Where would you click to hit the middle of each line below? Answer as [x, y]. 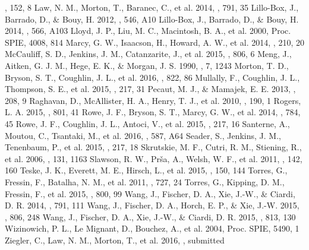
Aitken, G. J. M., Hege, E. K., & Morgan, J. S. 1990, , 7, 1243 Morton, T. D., [147, 65]
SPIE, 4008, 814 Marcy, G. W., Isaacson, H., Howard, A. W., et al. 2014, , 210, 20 [154, 42]
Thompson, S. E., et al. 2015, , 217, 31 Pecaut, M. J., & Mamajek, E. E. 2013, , [150, 89]
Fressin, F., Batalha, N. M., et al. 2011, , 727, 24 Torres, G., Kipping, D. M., [145, 181]
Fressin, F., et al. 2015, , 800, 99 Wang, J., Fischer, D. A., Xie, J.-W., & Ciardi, [150, 193]
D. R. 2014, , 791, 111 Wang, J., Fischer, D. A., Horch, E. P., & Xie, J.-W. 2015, [152, 205]
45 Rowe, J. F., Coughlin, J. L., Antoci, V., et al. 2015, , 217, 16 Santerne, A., [147, 123]
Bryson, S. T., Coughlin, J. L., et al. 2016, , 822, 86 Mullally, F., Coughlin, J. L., [152, 77]
